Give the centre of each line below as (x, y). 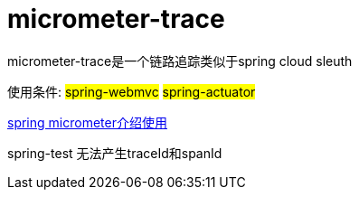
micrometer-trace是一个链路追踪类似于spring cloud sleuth (180, 61)
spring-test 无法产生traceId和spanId (115, 153)
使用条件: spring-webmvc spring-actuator (132, 91)
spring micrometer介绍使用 (87, 122)
